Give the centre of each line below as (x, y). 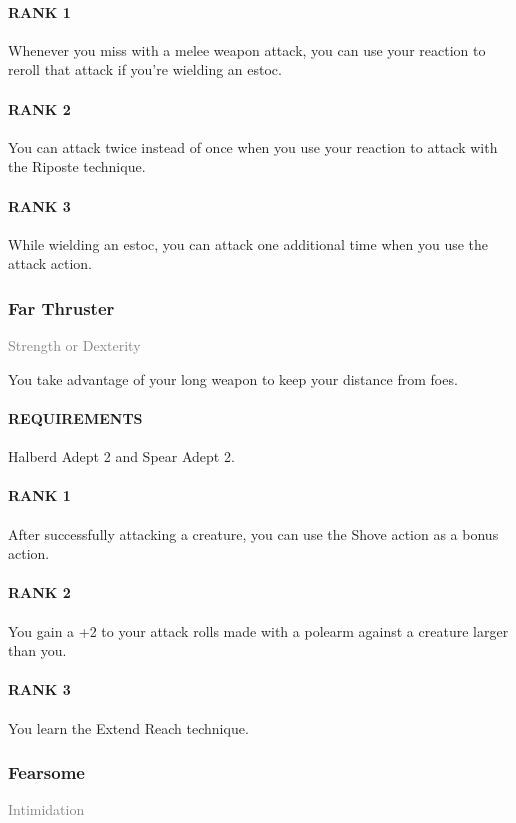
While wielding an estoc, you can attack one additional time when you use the (248, 243)
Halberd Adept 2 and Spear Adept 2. (121, 456)
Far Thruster (61, 307)
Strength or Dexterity (74, 345)
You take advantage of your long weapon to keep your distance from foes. (233, 378)
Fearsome (46, 772)
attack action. (50, 263)
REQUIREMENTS (75, 417)
